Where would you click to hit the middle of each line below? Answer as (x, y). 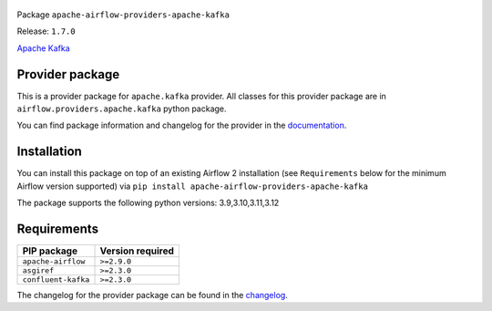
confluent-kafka (56, 280)
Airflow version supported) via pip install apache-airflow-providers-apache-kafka (193, 186)
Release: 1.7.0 (46, 31)
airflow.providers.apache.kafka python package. (122, 109)
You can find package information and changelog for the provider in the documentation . (182, 125)
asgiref (38, 270)
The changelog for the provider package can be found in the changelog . (153, 295)
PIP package (50, 251)
